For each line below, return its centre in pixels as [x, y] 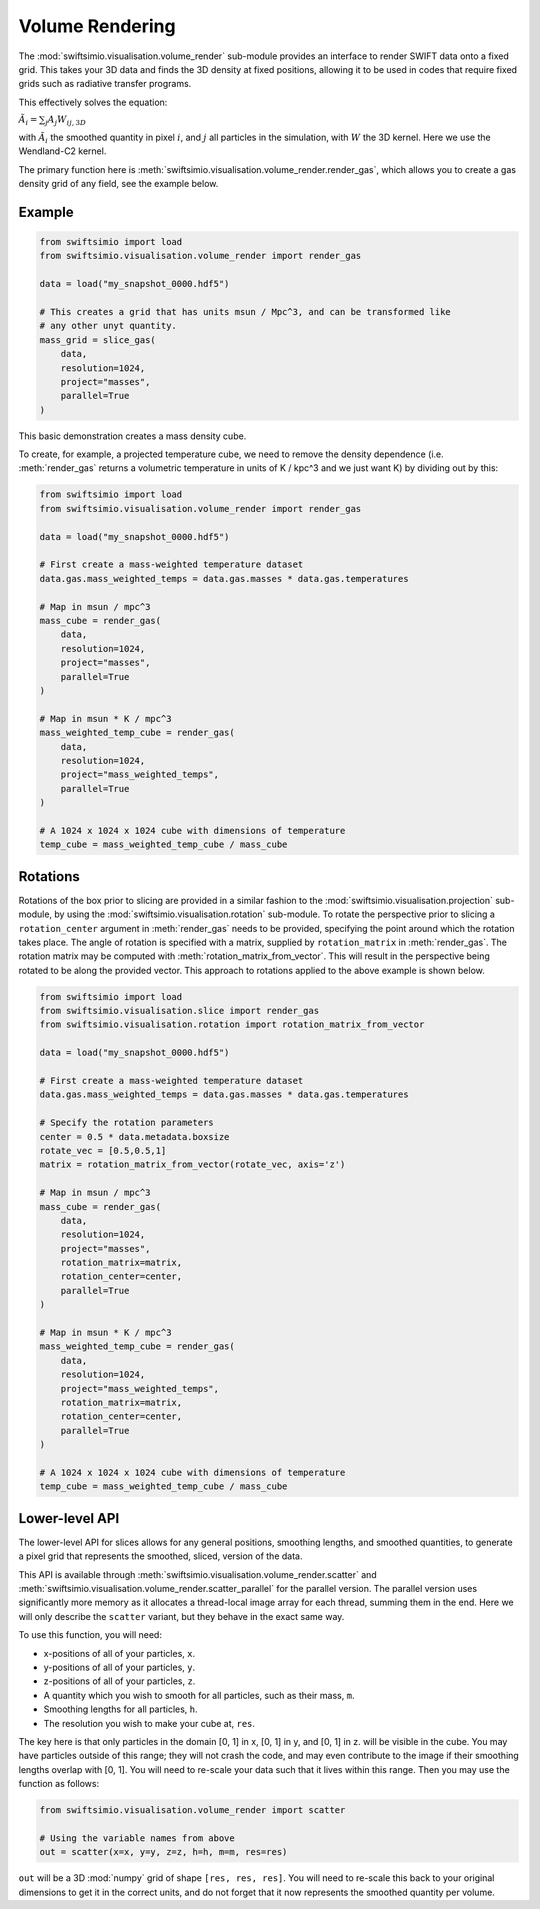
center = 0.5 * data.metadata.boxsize [134, 1136]
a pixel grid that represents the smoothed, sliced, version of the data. [160, 1556]
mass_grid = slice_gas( [98, 339]
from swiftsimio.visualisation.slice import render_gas [179, 1011]
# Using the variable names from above [137, 1838]
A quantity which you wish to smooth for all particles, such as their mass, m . [199, 1695]
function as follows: [59, 1784]
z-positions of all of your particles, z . [119, 1681]
